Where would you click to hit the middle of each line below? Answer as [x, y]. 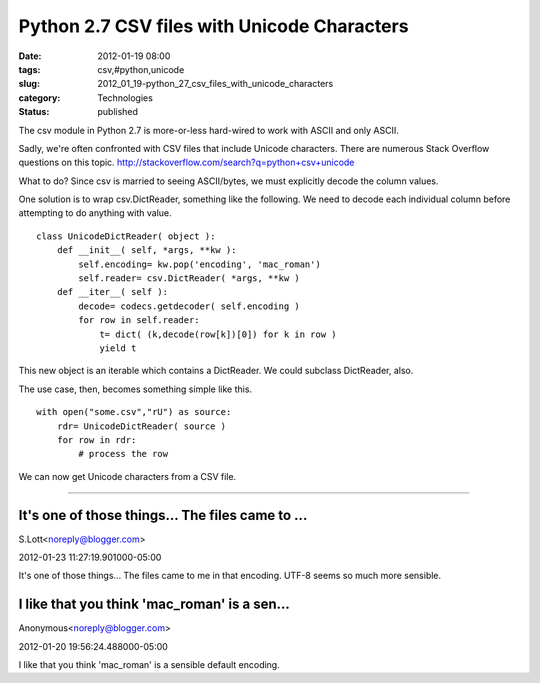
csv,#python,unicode [141, 69]
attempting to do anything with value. [95, 213]
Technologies [125, 97]
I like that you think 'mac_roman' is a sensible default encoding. [149, 665]
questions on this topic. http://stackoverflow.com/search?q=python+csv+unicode [186, 162]
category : [39, 97]
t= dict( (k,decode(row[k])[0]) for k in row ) [218, 334]
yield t [118, 348]
